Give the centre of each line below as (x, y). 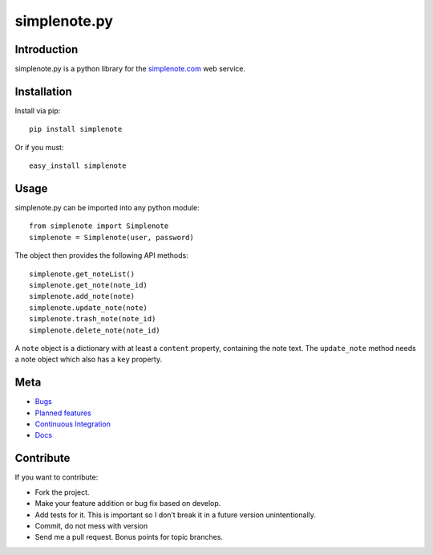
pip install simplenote (76, 129)
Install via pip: (38, 110)
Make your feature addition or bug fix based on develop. (128, 504)
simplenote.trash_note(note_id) (93, 319)
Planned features (63, 413)
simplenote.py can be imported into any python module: (107, 208)
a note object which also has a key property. (89, 359)
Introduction (47, 49)
